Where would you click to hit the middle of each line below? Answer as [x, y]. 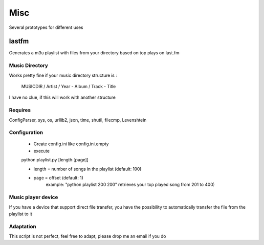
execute [42, 151]
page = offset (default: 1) [58, 178]
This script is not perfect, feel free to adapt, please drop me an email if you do [88, 236]
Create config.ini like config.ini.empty [71, 144]
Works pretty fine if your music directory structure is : [63, 75]
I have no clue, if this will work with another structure [62, 97]
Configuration [26, 133]
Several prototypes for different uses [46, 27]
